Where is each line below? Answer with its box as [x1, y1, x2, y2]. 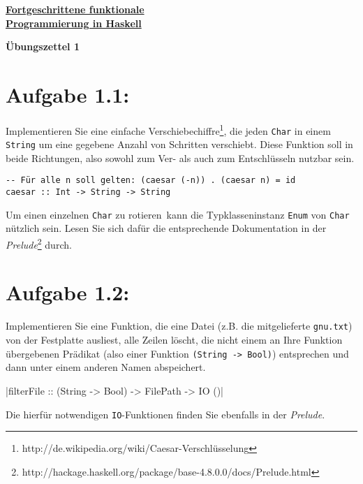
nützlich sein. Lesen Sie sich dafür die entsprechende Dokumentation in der [6, 221, 327, 235]
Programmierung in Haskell [6, 15, 142, 30]
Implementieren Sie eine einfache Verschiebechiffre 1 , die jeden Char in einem [6, 121, 331, 138]
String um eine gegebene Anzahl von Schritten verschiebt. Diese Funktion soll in [6, 137, 353, 152]
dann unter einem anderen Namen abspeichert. [6, 360, 206, 374]
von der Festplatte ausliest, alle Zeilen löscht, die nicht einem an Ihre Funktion [6, 332, 343, 347]
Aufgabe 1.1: [6, 80, 130, 108]
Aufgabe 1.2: [6, 278, 130, 307]
